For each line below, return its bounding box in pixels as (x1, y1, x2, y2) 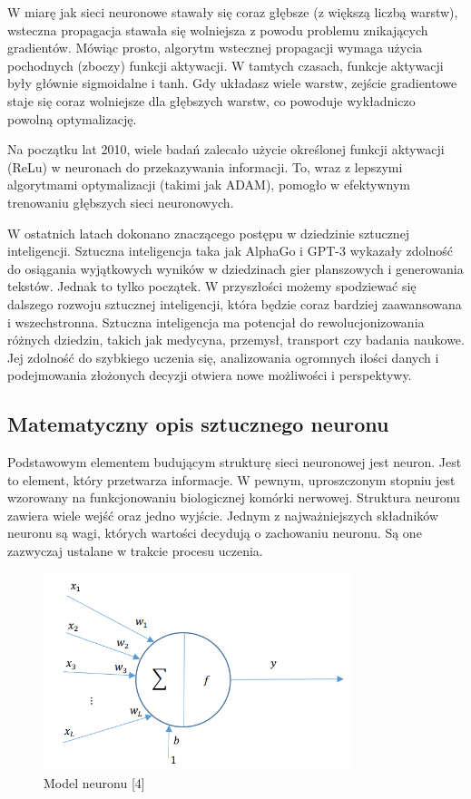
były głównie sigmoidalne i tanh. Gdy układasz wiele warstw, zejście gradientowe (7, 73, 457, 93)
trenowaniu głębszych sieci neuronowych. (7, 192, 234, 211)
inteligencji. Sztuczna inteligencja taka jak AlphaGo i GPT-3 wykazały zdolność (7, 241, 453, 260)
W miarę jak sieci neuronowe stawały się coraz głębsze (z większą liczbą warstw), (7, 3, 458, 21)
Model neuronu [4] (44, 773, 145, 792)
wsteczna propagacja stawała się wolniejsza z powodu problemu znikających (7, 20, 428, 39)
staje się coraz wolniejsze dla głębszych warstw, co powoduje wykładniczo (7, 91, 416, 110)
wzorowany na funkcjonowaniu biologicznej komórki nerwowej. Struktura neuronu (7, 488, 460, 507)
